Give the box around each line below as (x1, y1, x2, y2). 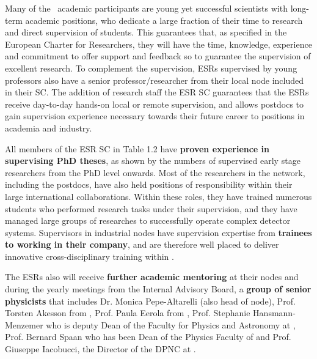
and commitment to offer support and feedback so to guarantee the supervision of (5, 50, 311, 62)
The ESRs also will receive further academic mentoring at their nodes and (5, 270, 299, 283)
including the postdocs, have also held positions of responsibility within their (5, 178, 293, 191)
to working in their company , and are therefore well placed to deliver (5, 238, 279, 251)
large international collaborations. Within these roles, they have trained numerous (5, 190, 312, 202)
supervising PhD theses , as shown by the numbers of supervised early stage (5, 154, 301, 167)
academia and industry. (5, 121, 92, 134)
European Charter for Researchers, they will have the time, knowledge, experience (5, 37, 312, 50)
